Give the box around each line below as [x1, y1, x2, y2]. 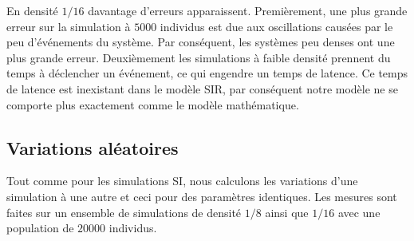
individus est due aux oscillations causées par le [160, 18, 393, 34]
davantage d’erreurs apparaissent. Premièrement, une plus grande [88, 2, 408, 18]
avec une [337, 203, 380, 220]
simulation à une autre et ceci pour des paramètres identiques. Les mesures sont [6, 188, 397, 204]
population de [6, 219, 74, 236]
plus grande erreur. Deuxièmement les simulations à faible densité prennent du [6, 49, 391, 65]
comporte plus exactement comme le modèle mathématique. [6, 96, 299, 113]
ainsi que [265, 203, 309, 220]
